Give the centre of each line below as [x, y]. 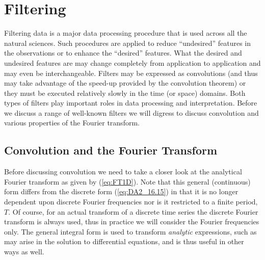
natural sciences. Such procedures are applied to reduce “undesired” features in [128, 43]
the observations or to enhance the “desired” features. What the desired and [123, 53]
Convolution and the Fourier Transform [111, 150]
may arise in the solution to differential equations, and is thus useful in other [124, 241]
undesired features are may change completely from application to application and [132, 62]
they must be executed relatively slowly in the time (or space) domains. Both [125, 93]
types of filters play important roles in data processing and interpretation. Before [131, 103]
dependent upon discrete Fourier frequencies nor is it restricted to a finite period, [131, 202]
